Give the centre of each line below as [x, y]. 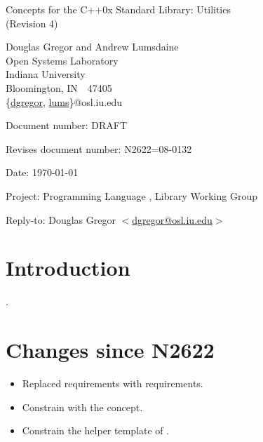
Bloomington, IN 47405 [59, 87]
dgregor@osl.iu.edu [172, 219]
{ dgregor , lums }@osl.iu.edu [64, 101]
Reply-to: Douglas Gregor [61, 219]
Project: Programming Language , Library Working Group [132, 195]
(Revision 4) [32, 23]
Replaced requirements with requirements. [113, 383]
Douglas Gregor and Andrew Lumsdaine [92, 47]
